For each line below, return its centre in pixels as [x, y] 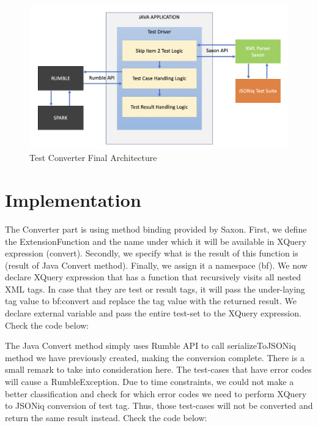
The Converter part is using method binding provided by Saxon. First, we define [156, 229]
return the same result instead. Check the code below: [106, 417]
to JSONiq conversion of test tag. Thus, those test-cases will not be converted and [159, 405]
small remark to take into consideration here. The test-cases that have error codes [158, 369]
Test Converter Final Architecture [93, 158]
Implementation [73, 199]
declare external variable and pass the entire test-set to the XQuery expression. [153, 313]
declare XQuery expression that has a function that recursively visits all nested [153, 277]
